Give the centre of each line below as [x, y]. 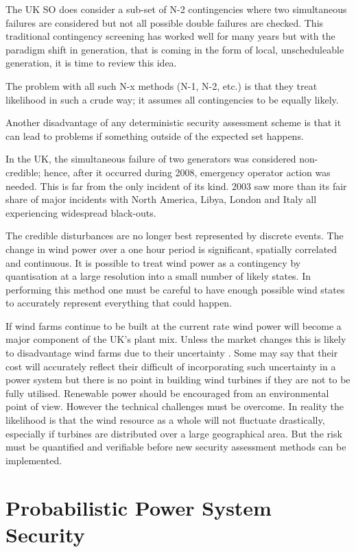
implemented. [34, 460]
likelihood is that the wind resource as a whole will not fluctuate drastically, [165, 420]
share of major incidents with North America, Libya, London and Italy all [161, 199]
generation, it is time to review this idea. [91, 63]
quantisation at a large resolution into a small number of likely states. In [158, 276]
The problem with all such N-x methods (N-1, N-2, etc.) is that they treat [162, 85]
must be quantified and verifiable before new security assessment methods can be [176, 447]
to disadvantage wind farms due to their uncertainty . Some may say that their [172, 353]
